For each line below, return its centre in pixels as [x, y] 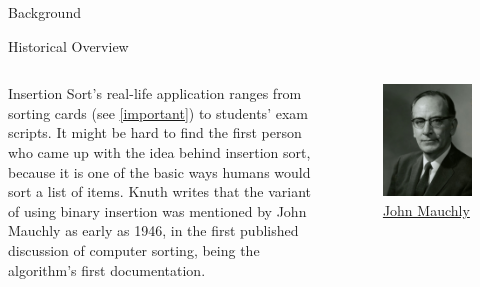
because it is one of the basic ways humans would [159, 171]
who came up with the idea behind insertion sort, [159, 151]
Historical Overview [68, 45]
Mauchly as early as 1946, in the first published [153, 230]
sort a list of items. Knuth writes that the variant [160, 191]
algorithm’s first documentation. [107, 269]
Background [44, 12]
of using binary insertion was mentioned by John [157, 210]
